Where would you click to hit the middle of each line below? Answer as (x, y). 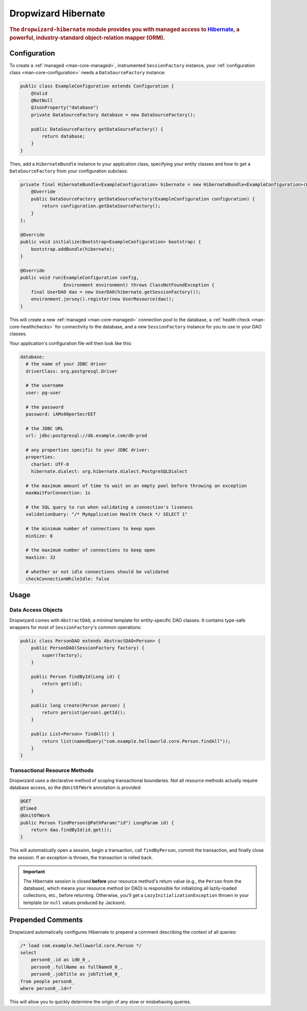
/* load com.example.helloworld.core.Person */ (81, 946)
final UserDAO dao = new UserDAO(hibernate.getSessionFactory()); (116, 292)
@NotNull (42, 100)
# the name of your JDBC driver (66, 364)
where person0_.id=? (46, 988)
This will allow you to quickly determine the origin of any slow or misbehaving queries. (100, 1002)
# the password (45, 407)
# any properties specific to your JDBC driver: (88, 450)
